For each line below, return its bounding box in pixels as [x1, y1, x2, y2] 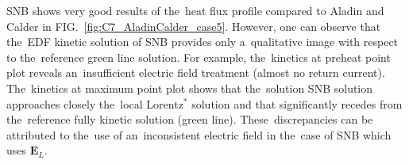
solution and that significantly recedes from [191, 95, 403, 112]
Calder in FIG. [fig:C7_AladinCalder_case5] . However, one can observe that [6, 17, 381, 34]
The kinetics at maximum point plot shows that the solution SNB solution [6, 79, 373, 96]
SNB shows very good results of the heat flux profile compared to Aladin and [6, 2, 384, 18]
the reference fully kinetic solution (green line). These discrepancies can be [6, 111, 373, 128]
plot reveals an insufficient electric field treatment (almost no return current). [6, 64, 385, 81]
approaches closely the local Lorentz [6, 95, 183, 112]
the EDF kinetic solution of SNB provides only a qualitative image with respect [6, 33, 399, 50]
